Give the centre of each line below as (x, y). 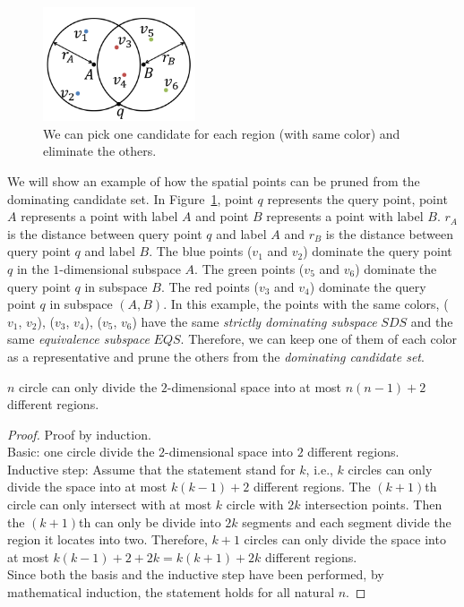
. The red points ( (210, 286)
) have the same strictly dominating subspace (254, 321)
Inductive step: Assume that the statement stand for (151, 469)
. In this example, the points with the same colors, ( (306, 304)
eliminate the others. (100, 151)
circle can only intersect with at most (110, 504)
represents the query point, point (357, 198)
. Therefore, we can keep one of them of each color (319, 339)
